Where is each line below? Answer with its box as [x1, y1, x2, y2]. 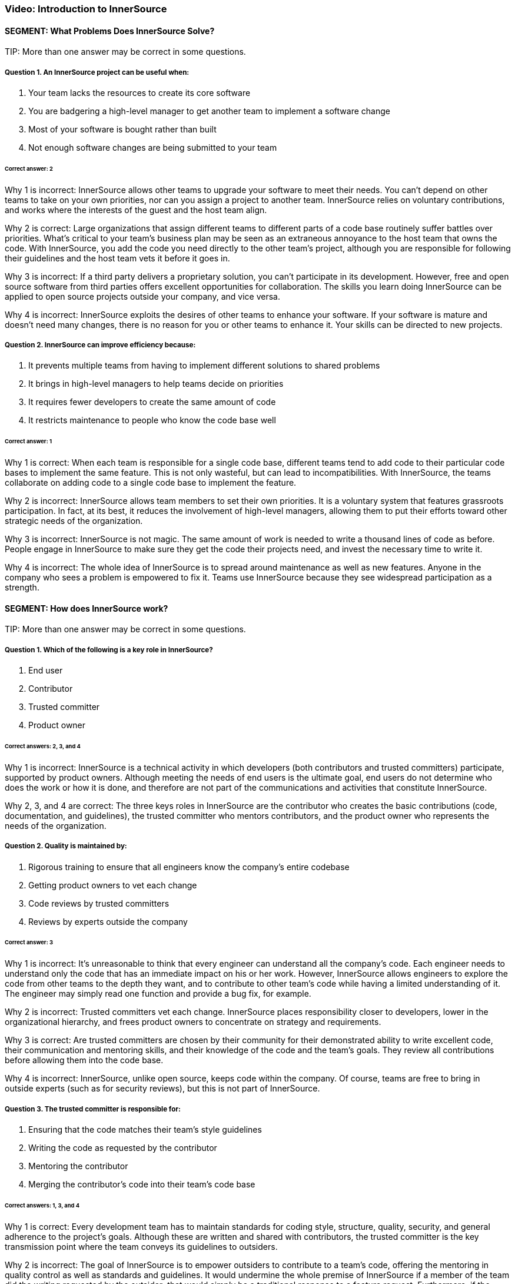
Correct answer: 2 [5, 165, 53, 172]
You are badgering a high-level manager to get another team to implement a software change [28, 106, 390, 116]
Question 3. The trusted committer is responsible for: [5, 1104, 181, 1113]
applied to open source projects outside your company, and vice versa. [5, 291, 280, 301]
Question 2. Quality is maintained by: [5, 842, 127, 851]
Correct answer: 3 [5, 939, 54, 946]
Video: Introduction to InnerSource [5, 3, 167, 15]
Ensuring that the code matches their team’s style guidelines [28, 1124, 262, 1135]
